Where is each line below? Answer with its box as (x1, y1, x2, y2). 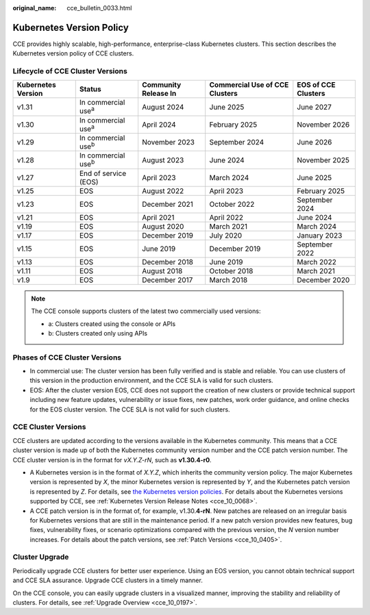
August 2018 (141, 266, 183, 275)
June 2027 (297, 102, 332, 112)
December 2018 (141, 257, 193, 266)
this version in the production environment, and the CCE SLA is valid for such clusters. (29, 377, 273, 385)
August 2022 (141, 186, 184, 195)
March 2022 (297, 257, 337, 266)
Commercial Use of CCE (209, 80, 289, 90)
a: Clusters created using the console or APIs (48, 319, 176, 328)
